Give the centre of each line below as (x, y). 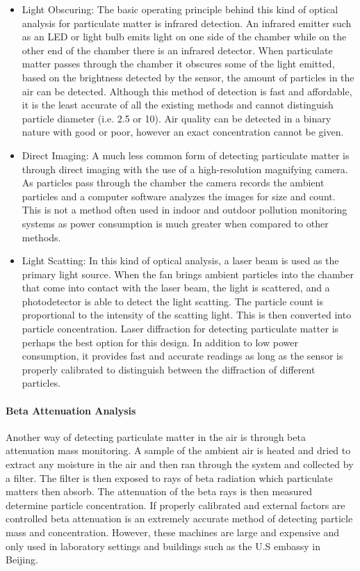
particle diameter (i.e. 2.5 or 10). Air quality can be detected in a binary (177, 118)
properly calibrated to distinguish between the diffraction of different (169, 369)
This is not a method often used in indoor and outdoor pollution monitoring (185, 210)
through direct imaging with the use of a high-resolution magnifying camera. (185, 169)
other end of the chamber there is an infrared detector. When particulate (177, 50)
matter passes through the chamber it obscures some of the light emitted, (178, 64)
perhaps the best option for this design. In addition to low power (160, 342)
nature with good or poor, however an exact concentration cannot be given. (183, 132)
